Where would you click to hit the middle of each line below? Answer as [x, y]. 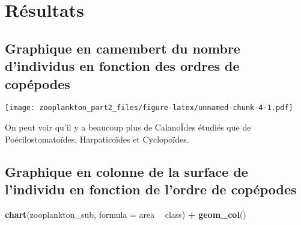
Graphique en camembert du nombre [123, 48]
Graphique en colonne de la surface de [126, 171]
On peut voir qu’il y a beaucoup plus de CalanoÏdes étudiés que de [128, 127]
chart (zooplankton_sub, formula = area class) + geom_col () [126, 214]
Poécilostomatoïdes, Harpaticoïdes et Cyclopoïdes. [97, 139]
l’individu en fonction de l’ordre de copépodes [151, 189]
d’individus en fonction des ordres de [122, 66]
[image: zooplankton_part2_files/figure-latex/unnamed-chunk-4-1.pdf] [149, 108]
